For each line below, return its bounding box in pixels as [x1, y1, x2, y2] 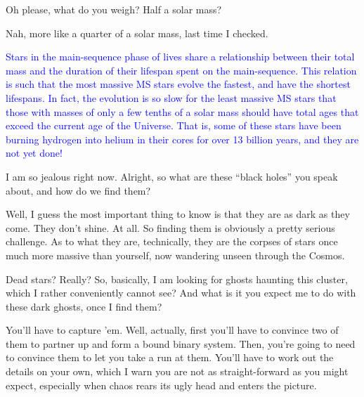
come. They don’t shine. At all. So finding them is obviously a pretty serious [6, 220, 335, 235]
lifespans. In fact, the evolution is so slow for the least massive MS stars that [6, 90, 337, 105]
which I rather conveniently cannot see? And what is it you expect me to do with [6, 285, 356, 300]
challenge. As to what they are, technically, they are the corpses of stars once [6, 234, 338, 249]
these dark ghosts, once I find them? [6, 299, 162, 313]
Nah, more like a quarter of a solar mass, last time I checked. [6, 25, 268, 40]
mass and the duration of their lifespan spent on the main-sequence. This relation [6, 63, 357, 77]
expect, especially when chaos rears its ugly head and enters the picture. [6, 377, 317, 392]
